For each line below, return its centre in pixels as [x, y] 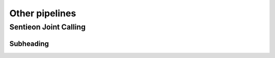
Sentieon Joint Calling [48, 27]
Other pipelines [43, 13]
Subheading [29, 43]
